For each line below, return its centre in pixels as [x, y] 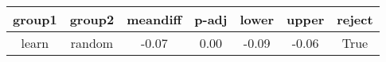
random [92, 43]
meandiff [154, 19]
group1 [35, 19]
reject [355, 19]
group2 [92, 19]
